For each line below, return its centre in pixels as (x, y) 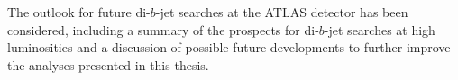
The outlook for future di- (79, 12)
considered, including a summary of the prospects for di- (163, 29)
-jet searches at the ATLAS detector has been (282, 12)
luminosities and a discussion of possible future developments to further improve (229, 47)
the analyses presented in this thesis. (108, 64)
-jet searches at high (380, 29)
